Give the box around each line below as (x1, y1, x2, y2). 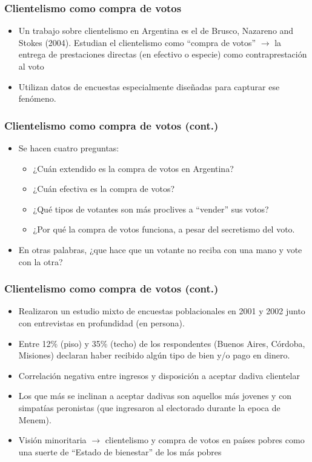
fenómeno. (18, 92, 56, 105)
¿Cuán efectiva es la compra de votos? (33, 182, 175, 195)
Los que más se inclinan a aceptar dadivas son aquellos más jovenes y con (18, 389, 292, 402)
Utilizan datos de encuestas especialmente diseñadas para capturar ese (18, 80, 280, 93)
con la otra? (18, 255, 63, 268)
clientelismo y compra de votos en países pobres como (105, 434, 305, 446)
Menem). (18, 413, 51, 426)
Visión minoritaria (18, 434, 87, 446)
